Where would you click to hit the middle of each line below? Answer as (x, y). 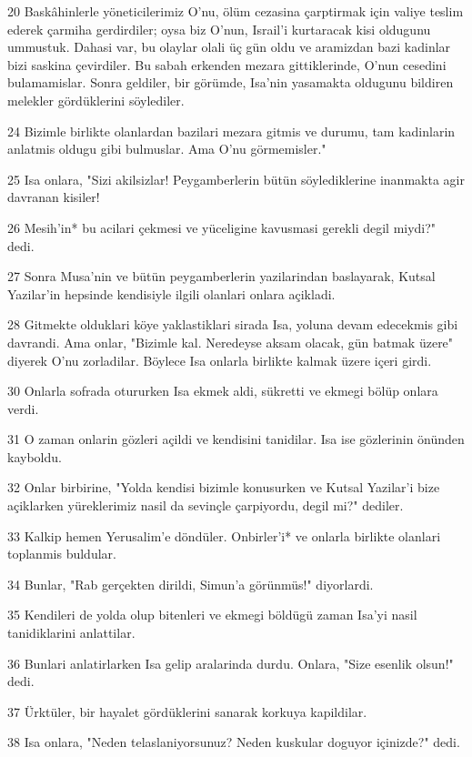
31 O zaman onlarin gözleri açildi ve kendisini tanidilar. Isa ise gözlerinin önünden (236, 439)
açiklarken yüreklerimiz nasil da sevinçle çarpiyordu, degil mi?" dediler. (206, 505)
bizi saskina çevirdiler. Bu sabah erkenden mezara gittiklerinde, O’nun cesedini (227, 64)
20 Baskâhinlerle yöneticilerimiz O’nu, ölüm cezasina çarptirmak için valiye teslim (236, 11)
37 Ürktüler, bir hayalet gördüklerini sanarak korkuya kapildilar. (187, 711)
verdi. (23, 408)
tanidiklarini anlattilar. (71, 633)
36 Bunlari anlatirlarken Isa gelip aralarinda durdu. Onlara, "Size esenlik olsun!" (231, 663)
